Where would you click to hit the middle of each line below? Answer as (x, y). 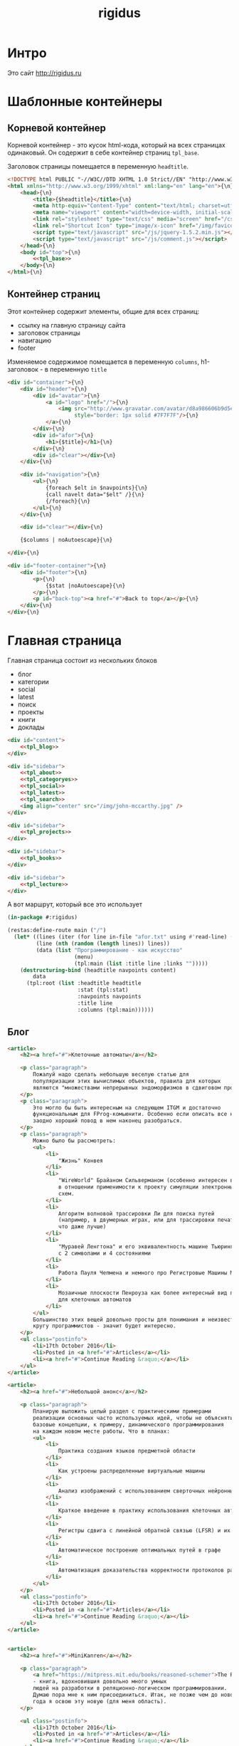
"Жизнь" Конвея (80, 1161)
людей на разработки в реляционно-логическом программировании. (130, 1688)
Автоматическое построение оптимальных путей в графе (139, 1550)
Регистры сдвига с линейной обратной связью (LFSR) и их (144, 1530)
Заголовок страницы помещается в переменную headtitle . (98, 166)
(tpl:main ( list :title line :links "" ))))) (141, 963)
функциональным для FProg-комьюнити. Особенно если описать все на (135, 1114)
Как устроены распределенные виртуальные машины (131, 1471)
